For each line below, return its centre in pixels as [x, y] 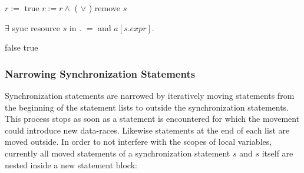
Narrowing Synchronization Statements [100, 73]
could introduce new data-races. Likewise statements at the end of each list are [147, 130]
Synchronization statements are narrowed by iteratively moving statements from [150, 95]
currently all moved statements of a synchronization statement [118, 153]
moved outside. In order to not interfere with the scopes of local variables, [138, 142]
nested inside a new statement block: [71, 164]
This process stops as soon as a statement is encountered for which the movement [152, 119]
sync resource [36, 27]
